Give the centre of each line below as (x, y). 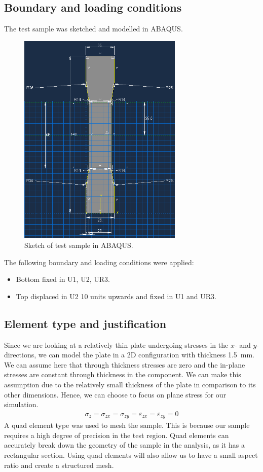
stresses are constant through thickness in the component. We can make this (123, 374)
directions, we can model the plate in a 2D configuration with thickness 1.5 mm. (129, 355)
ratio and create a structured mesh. (59, 465)
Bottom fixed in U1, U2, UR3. (63, 279)
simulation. (21, 404)
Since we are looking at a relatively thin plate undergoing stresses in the (116, 344)
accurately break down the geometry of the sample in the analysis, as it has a (124, 445)
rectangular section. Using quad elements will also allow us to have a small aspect (131, 455)
